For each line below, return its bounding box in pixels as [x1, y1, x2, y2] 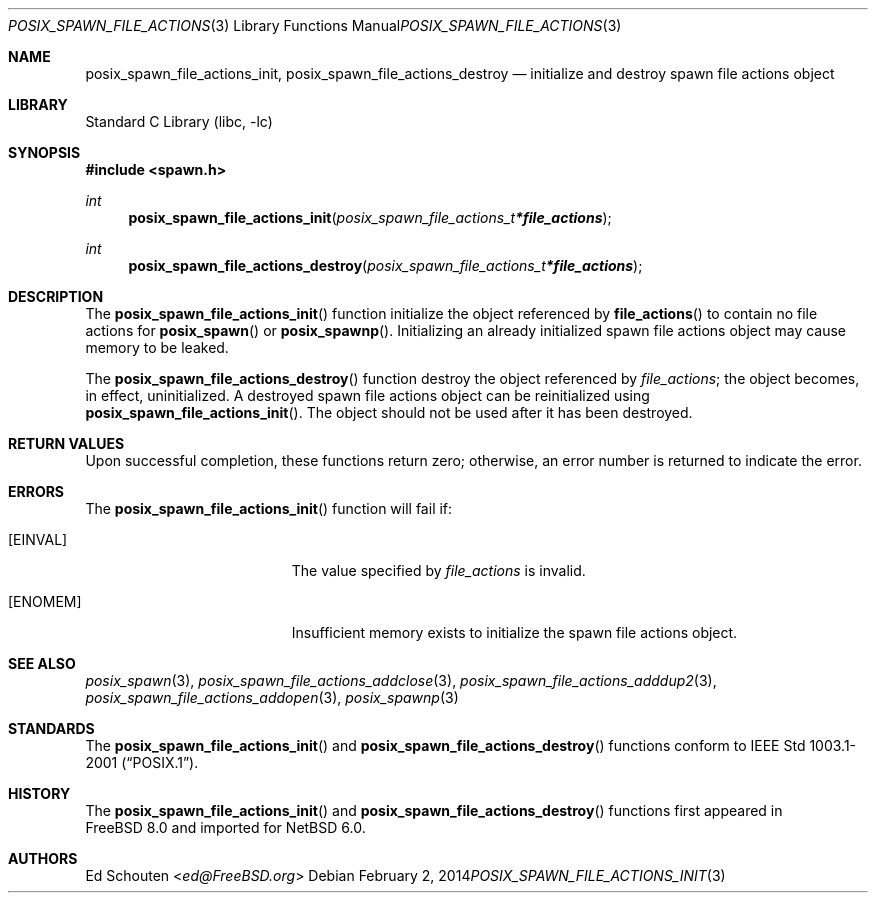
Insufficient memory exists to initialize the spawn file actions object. [291, 624, 738, 641]
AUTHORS [8, 850, 78, 867]
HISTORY [8, 785, 71, 802]
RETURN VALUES [8, 435, 125, 452]
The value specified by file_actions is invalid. [291, 562, 586, 579]
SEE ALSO [8, 655, 76, 672]
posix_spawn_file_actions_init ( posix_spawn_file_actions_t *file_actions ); [128, 209, 612, 226]
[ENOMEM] [8, 593, 82, 610]
